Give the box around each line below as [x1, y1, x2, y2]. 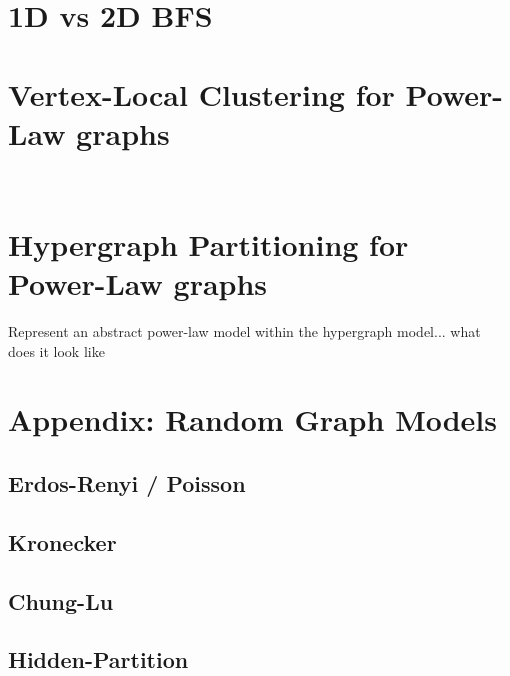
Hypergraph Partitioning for [8, 223, 409, 264]
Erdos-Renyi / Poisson [8, 467, 246, 498]
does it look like [8, 340, 105, 361]
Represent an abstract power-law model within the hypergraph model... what [8, 321, 481, 341]
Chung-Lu [8, 585, 114, 616]
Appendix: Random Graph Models [8, 399, 497, 440]
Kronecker [8, 526, 117, 557]
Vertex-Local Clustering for [8, 73, 395, 114]
